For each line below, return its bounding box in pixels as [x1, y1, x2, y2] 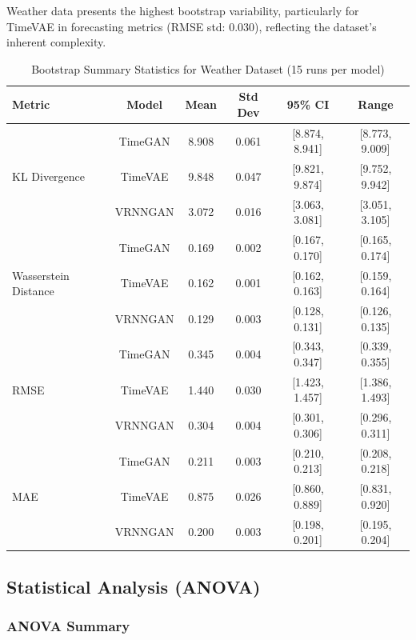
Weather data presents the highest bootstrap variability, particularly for [6, 2, 359, 18]
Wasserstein [12, 266, 70, 283]
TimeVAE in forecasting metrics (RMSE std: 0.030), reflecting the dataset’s [6, 18, 377, 34]
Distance [12, 282, 54, 299]
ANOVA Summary [6, 616, 130, 636]
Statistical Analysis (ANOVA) [6, 574, 261, 598]
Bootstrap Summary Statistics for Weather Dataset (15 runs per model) [31, 60, 385, 77]
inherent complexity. [6, 34, 106, 50]
